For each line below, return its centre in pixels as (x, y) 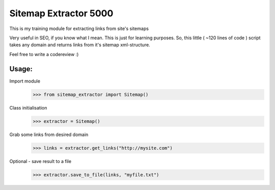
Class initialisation (28, 107)
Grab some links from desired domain (49, 134)
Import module (25, 81)
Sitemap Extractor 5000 (61, 13)
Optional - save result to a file (40, 161)
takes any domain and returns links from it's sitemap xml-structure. (80, 45)
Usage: (21, 69)
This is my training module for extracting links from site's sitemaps (79, 29)
